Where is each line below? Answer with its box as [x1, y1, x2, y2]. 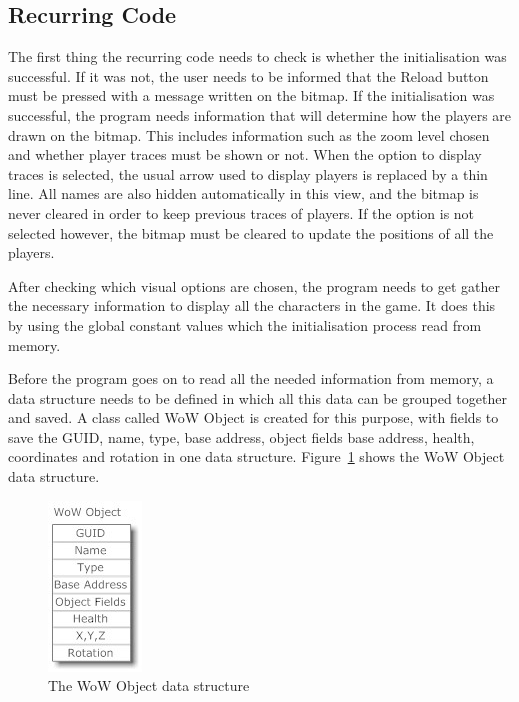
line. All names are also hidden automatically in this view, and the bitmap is [8, 183, 479, 204]
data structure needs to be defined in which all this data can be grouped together [8, 387, 507, 408]
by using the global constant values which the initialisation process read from [8, 314, 482, 335]
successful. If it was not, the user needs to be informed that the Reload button [8, 65, 489, 86]
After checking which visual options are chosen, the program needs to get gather [8, 275, 501, 296]
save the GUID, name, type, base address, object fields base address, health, [8, 426, 475, 447]
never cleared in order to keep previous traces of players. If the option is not [8, 202, 475, 223]
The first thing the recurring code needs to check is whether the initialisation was [8, 46, 507, 67]
